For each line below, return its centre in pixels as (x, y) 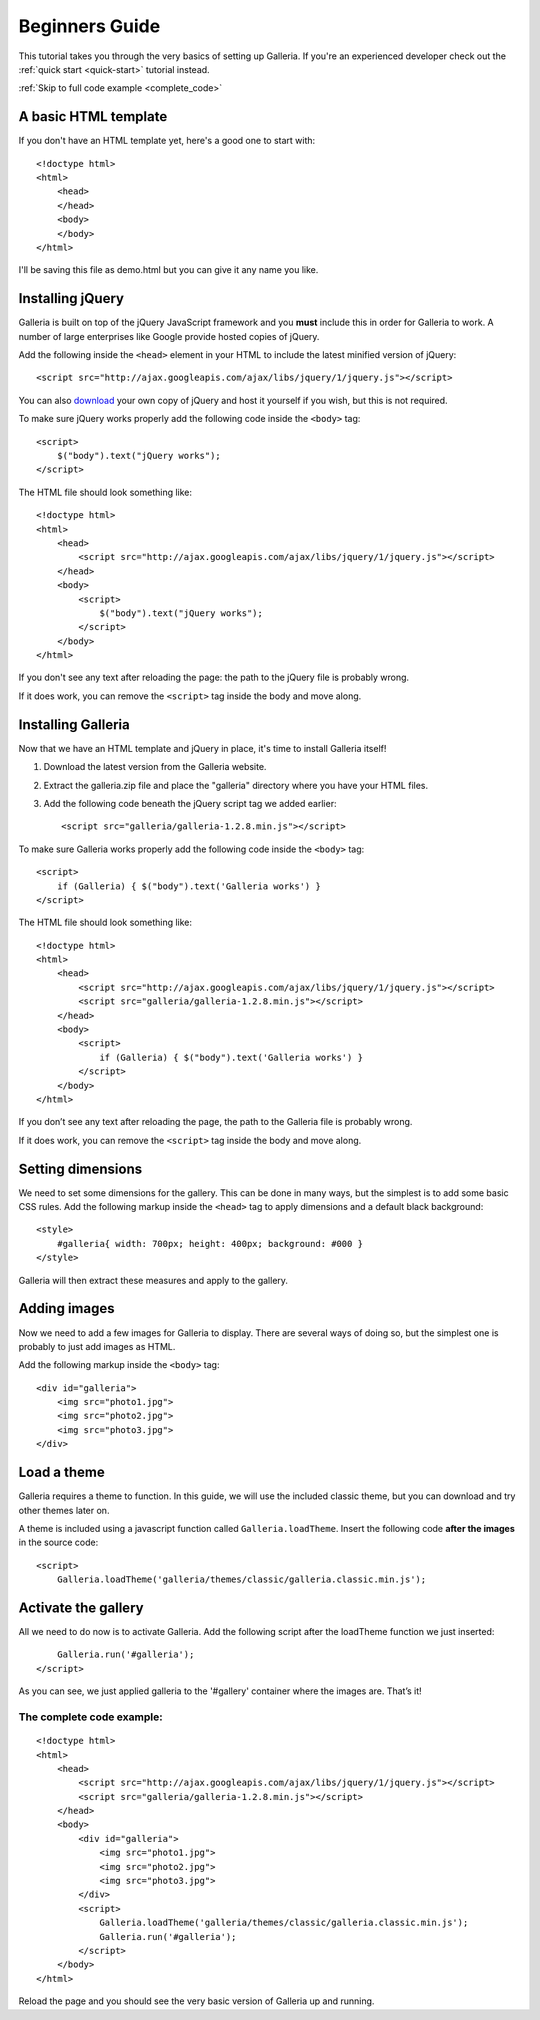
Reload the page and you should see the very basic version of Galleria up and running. (196, 2001)
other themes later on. (64, 1510)
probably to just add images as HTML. (97, 1346)
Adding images (66, 1308)
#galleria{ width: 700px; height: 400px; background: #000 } (210, 1243)
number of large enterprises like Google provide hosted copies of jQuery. (169, 336)
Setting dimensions (80, 1168)
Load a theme (61, 1472)
